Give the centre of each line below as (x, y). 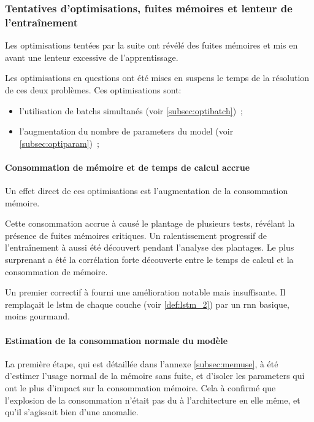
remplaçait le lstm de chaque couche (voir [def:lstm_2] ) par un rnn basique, (147, 304)
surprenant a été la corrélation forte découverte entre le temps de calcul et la (149, 260)
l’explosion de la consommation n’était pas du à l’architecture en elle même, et (153, 400)
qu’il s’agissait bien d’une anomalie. (72, 412)
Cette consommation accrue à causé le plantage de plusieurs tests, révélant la (150, 223)
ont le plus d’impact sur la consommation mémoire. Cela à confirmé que (140, 388)
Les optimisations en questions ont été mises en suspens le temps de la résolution (157, 78)
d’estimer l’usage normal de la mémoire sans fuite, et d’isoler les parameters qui (155, 376)
